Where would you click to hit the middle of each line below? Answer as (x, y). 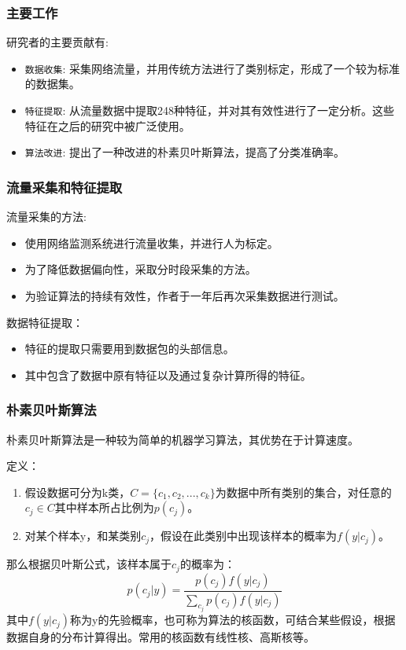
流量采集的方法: (46, 217)
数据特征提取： (45, 322)
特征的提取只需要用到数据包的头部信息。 (129, 349)
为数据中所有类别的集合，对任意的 (303, 492)
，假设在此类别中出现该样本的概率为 (244, 536)
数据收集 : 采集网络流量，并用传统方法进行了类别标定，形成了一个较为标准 (212, 68)
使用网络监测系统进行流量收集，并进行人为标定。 (151, 242)
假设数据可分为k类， (78, 492)
